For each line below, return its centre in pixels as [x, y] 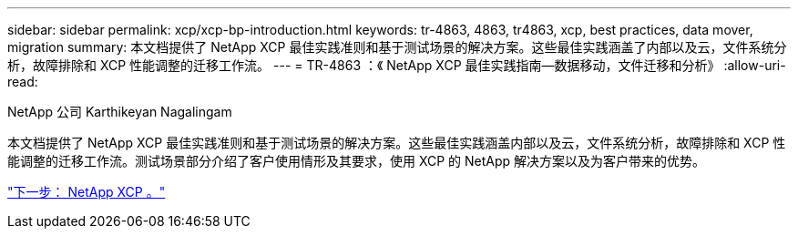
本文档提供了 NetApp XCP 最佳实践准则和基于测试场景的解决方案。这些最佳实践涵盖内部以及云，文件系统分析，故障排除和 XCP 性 [397, 143]
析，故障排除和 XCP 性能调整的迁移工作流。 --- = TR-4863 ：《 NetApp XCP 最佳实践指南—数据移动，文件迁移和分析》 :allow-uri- [397, 65]
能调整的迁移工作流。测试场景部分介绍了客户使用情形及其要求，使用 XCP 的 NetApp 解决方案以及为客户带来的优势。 [357, 161]
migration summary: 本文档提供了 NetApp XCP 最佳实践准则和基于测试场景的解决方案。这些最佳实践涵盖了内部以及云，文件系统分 [397, 47]
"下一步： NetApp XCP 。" [87, 192]
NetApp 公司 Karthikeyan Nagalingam [120, 112]
